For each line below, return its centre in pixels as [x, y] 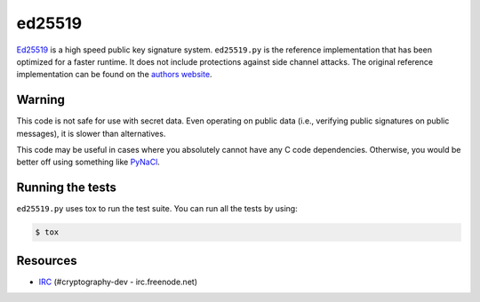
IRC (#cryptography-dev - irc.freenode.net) [118, 282]
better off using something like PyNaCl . [88, 162]
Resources [47, 261]
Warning [41, 100]
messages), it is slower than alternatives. [91, 133]
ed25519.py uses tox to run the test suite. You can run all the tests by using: [157, 209]
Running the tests [67, 188]
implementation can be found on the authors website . [114, 75]
